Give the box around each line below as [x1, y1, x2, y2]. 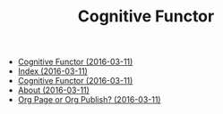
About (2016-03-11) [17, 85, 90, 95]
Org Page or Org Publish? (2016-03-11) [17, 94, 161, 105]
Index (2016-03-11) [17, 66, 88, 77]
